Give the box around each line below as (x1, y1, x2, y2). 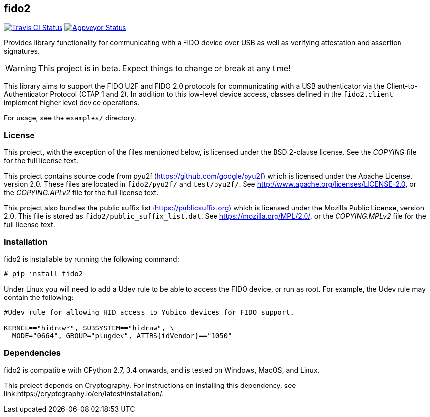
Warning (5, 63, 36, 74)
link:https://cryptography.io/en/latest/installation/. (4, 389, 164, 398)
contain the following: (4, 293, 74, 301)
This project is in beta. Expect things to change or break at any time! (38, 63, 291, 74)
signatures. (4, 47, 40, 56)
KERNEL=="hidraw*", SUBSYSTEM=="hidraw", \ (4, 324, 174, 332)
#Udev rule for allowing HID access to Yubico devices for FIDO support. (4, 308, 295, 316)
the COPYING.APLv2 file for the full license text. (4, 188, 159, 197)
